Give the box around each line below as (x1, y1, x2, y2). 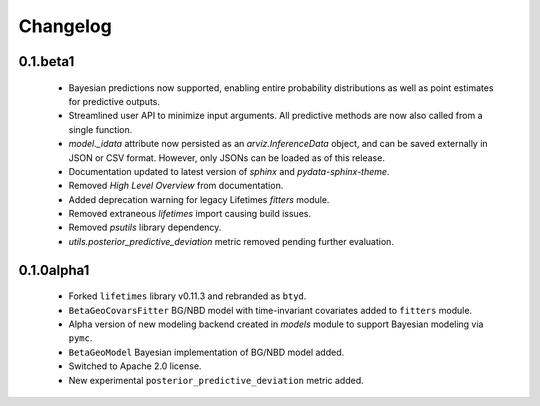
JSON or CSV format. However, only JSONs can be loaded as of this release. (68, 151, 385, 164)
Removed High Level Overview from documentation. (68, 180, 284, 192)
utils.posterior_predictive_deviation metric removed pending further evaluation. (68, 235, 395, 247)
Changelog (18, 15, 112, 37)
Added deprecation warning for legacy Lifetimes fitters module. (68, 193, 330, 205)
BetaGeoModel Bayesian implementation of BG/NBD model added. (68, 346, 345, 358)
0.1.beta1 (18, 53, 75, 70)
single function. (68, 123, 133, 135)
